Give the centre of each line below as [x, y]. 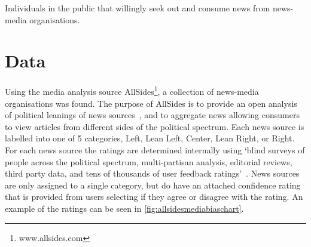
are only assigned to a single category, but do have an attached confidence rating [153, 185]
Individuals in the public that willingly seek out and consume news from [138, 8]
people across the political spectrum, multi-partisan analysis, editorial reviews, [149, 161]
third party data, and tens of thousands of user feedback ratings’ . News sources [152, 173]
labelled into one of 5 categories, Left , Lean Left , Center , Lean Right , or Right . [150, 138]
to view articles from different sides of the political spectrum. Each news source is [155, 126]
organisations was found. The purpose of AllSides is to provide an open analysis [151, 103]
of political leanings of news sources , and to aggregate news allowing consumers [152, 115]
